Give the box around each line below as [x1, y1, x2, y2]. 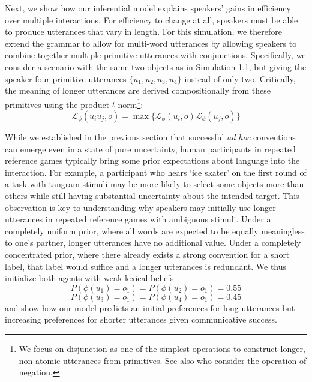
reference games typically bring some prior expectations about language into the [5, 154, 300, 167]
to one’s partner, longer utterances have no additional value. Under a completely [5, 236, 301, 249]
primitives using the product [5, 98, 110, 110]
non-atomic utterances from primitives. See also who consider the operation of [19, 354, 307, 366]
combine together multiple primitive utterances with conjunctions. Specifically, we [5, 49, 306, 61]
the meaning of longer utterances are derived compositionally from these [5, 84, 271, 97]
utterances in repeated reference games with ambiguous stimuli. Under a [5, 213, 271, 225]
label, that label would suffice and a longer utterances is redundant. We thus [5, 260, 287, 272]
